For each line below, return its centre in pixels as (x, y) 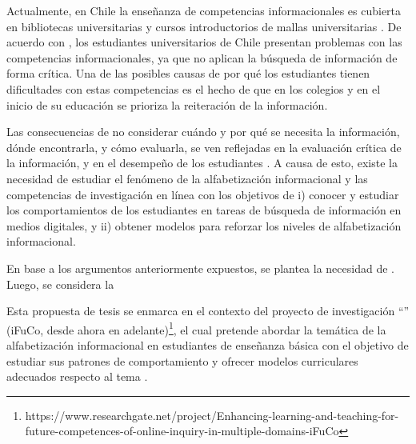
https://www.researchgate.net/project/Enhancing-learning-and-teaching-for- (212, 415)
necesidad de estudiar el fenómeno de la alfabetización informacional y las (187, 178)
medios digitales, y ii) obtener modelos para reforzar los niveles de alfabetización (204, 225)
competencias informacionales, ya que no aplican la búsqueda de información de (202, 57)
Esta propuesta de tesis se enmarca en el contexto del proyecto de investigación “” (208, 311)
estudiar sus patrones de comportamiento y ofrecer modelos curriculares (182, 360)
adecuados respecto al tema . (77, 376)
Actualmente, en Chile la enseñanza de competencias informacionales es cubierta (204, 10)
